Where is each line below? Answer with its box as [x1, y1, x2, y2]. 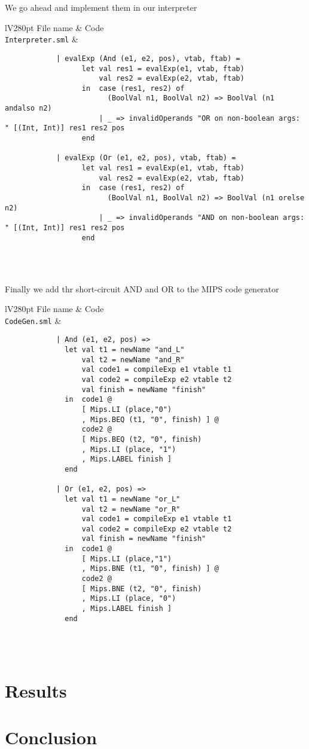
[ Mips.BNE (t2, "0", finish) [81, 584, 202, 593]
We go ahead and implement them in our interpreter [5, 1, 197, 13]
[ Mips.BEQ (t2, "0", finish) [81, 435, 202, 444]
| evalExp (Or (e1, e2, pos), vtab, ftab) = [56, 154, 236, 163]
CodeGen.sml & [5, 314, 62, 326]
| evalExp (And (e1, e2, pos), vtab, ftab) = [56, 54, 240, 63]
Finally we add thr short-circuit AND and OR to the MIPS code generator [5, 282, 279, 295]
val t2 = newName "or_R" [81, 505, 180, 513]
